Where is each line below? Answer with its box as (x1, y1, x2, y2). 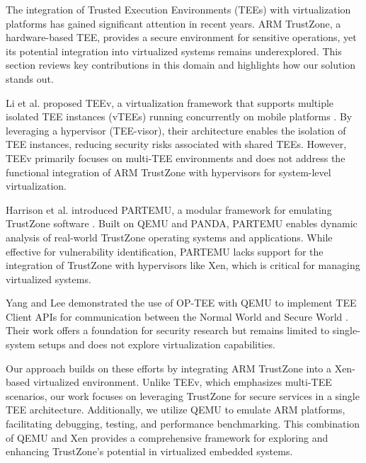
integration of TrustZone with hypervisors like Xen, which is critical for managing (6, 258, 360, 273)
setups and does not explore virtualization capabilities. (38, 337, 275, 352)
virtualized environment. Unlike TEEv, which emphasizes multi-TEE (33, 375, 332, 389)
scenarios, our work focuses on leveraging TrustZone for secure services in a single (6, 388, 360, 403)
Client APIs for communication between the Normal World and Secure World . (6, 309, 348, 324)
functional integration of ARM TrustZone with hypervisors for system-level (6, 164, 331, 179)
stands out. (6, 71, 54, 86)
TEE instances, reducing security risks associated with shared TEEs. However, (6, 137, 347, 152)
